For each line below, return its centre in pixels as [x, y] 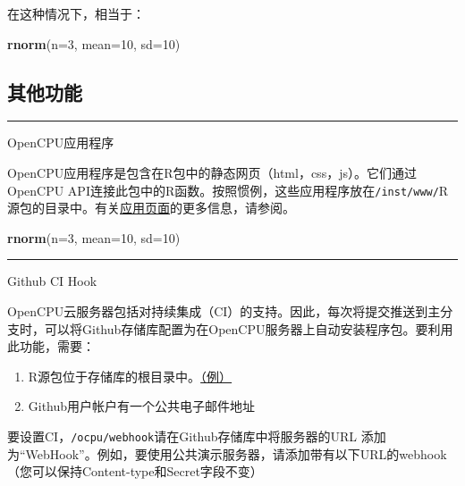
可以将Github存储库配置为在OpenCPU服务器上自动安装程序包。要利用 [249, 328]
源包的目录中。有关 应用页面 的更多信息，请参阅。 [151, 208]
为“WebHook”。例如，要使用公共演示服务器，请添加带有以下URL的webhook [227, 453]
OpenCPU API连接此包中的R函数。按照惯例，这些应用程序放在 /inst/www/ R [228, 190]
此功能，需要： [51, 346]
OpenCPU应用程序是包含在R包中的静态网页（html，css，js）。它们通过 [212, 172]
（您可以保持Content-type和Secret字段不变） [135, 471]
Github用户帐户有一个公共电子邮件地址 [142, 406]
